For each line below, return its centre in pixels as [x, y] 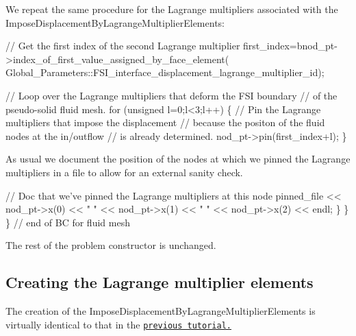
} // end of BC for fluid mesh [68, 222]
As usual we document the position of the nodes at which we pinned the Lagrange [178, 159]
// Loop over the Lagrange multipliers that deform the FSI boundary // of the [171, 95]
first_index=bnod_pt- [290, 46]
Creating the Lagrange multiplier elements [160, 282]
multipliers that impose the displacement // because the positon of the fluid [165, 122]
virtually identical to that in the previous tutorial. [118, 324]
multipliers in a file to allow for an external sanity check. [124, 172]
